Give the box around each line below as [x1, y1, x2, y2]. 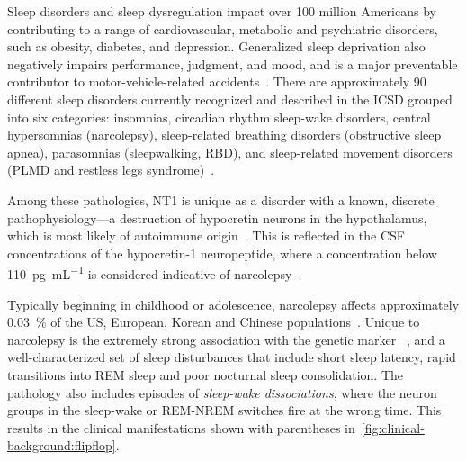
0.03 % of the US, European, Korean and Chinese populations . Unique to [7, 312, 420, 331]
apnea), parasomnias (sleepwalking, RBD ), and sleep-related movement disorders [7, 142, 453, 161]
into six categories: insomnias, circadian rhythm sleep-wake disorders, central [7, 107, 431, 126]
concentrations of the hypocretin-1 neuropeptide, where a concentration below [7, 243, 437, 262]
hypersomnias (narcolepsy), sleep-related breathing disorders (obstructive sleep [7, 125, 442, 144]
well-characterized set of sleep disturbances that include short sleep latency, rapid [7, 348, 456, 366]
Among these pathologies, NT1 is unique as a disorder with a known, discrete [7, 190, 435, 209]
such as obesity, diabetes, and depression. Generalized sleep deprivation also [7, 37, 426, 56]
